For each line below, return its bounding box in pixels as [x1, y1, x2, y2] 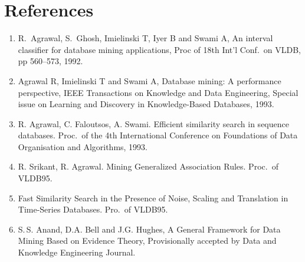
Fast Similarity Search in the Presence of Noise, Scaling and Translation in [18, 191, 288, 204]
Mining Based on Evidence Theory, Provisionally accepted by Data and [18, 234, 277, 247]
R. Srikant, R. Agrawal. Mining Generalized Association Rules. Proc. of [18, 160, 278, 173]
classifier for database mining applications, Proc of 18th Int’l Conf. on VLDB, [18, 43, 301, 55]
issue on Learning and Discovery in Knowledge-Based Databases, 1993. [18, 98, 274, 110]
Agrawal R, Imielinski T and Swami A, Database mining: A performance [18, 74, 281, 87]
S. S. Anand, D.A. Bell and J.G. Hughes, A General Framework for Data [18, 223, 281, 235]
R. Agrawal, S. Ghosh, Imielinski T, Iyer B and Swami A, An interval [18, 32, 273, 44]
